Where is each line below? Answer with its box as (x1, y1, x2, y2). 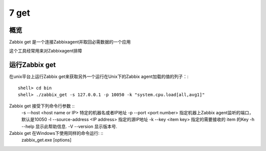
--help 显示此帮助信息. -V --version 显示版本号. (21, 123, 118, 129)
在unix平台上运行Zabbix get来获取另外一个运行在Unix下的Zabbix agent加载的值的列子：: (9, 74, 189, 79)
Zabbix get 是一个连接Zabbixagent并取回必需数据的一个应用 (9, 39, 131, 45)
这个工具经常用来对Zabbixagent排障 (9, 48, 82, 54)
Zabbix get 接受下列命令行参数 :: (9, 103, 75, 109)
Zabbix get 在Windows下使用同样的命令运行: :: (9, 130, 103, 136)
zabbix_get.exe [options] (21, 137, 71, 143)
